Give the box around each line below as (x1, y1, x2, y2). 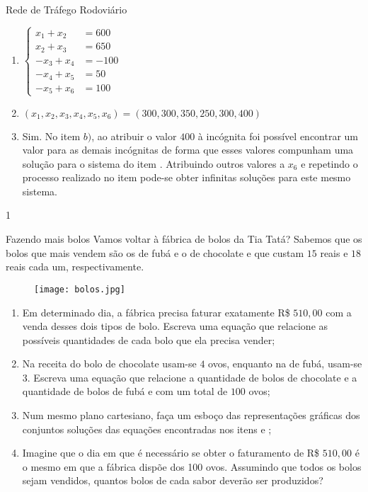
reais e (320, 245, 348, 260)
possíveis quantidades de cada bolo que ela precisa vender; (22, 332, 275, 347)
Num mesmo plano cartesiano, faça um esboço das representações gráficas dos (22, 408, 360, 423)
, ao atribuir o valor (91, 128, 177, 143)
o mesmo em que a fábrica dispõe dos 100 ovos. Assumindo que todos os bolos (22, 459, 362, 474)
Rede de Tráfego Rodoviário (6, 2, 127, 16)
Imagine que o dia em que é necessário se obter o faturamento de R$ (22, 445, 320, 460)
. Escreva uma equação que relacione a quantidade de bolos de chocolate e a (27, 370, 357, 384)
